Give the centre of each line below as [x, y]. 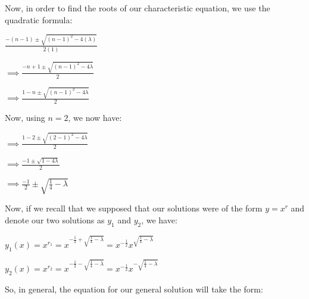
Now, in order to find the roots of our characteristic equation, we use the [138, 8]
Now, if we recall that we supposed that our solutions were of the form [134, 208]
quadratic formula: [39, 19]
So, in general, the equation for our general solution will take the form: [134, 289]
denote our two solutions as [55, 220]
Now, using [25, 118]
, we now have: [95, 118]
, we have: [159, 220]
